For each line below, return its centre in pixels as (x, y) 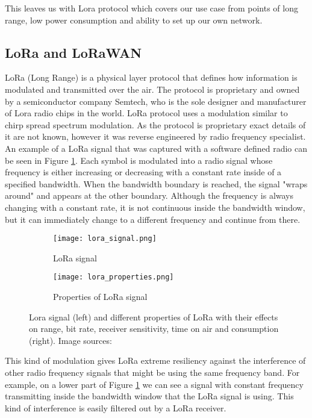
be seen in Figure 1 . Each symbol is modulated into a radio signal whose (139, 160)
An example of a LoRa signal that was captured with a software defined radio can (156, 148)
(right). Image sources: (70, 340)
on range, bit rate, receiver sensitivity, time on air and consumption (154, 329)
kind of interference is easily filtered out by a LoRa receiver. (116, 407)
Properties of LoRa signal (100, 297)
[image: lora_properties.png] (114, 277)
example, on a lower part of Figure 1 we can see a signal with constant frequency (154, 384)
